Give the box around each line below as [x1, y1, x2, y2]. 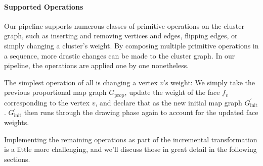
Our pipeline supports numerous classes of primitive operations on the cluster [4, 20, 244, 31]
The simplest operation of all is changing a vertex [4, 77, 158, 87]
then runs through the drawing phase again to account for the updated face [24, 107, 258, 118]
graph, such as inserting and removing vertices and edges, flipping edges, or [4, 30, 238, 41]
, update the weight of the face [124, 87, 220, 97]
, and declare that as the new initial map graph [95, 97, 242, 107]
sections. [4, 153, 30, 164]
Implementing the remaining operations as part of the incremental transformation [4, 134, 257, 144]
